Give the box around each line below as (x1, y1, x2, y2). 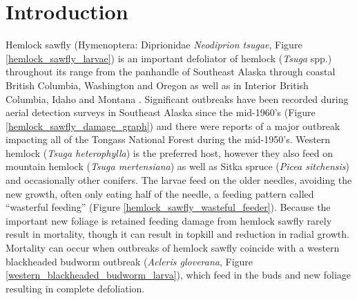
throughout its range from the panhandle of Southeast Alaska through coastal (6, 64, 336, 79)
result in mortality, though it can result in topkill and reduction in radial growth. (6, 227, 349, 241)
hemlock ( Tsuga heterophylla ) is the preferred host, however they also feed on (6, 145, 334, 160)
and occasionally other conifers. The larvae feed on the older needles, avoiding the (6, 173, 352, 187)
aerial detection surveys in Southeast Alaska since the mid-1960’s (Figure (6, 105, 316, 120)
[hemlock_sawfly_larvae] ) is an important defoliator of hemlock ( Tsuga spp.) (6, 50, 332, 65)
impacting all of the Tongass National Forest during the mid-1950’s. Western (6, 132, 331, 147)
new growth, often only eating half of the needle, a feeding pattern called (6, 186, 314, 200)
